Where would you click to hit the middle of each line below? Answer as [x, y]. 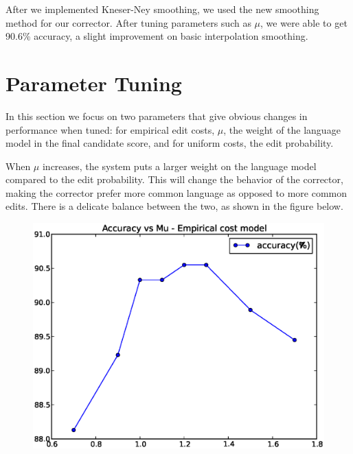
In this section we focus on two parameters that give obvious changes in [157, 116]
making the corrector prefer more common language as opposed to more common [176, 192]
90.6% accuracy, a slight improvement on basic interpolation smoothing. [157, 36]
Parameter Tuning [94, 83]
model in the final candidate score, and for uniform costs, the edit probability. [170, 143]
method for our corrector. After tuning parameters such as [128, 22]
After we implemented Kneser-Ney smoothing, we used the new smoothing [162, 9]
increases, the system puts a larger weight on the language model [179, 166]
